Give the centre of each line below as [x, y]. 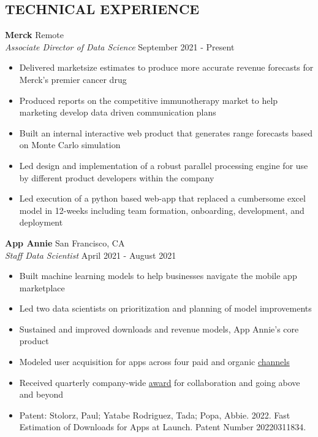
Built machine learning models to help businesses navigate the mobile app [158, 276]
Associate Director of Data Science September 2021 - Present [120, 46]
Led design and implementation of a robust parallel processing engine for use [164, 165]
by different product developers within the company [117, 177]
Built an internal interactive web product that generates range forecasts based [166, 132]
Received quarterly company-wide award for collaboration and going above [160, 382]
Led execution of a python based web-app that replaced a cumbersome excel [162, 198]
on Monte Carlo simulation [70, 145]
